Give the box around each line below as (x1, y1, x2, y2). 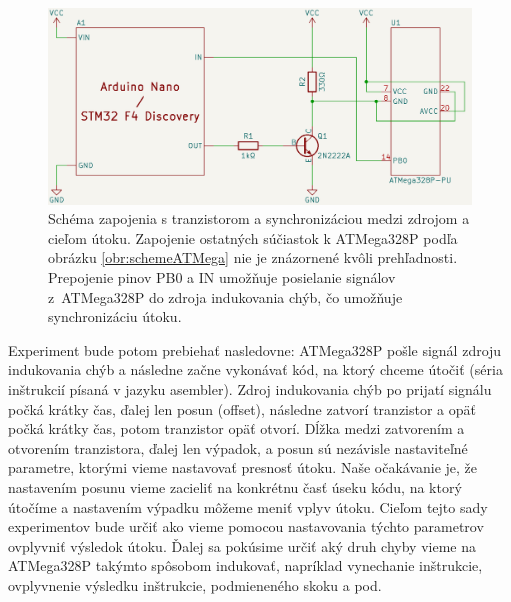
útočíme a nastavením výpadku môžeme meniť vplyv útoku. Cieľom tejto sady (8, 496, 488, 517)
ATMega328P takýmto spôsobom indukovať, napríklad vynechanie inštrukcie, (8, 555, 483, 576)
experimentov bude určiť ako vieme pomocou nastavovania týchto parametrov (8, 516, 484, 537)
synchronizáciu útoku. (48, 306, 182, 327)
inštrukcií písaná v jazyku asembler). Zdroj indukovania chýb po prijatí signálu (8, 379, 492, 400)
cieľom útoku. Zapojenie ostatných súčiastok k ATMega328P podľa (48, 227, 458, 248)
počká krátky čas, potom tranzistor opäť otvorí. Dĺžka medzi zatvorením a (8, 418, 465, 439)
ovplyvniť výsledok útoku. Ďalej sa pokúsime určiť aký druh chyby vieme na (8, 535, 476, 556)
